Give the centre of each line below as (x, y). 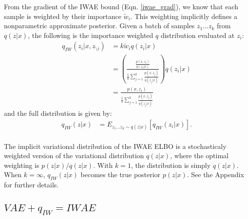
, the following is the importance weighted (91, 35)
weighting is (22, 165)
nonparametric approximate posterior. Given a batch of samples (99, 26)
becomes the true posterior (121, 174)
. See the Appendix (215, 174)
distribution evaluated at (198, 35)
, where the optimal (199, 155)
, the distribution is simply (171, 165)
